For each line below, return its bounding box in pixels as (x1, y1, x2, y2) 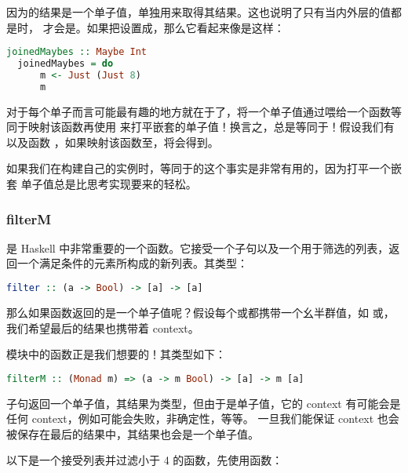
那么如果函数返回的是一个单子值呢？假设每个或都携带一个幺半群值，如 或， (6, 304, 395, 320)
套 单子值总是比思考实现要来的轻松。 (6, 176, 197, 192)
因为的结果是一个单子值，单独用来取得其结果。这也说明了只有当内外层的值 (6, 4, 391, 20)
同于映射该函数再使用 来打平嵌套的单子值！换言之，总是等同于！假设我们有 (6, 118, 395, 135)
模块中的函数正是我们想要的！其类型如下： (6, 346, 226, 362)
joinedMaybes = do (17, 58, 114, 70)
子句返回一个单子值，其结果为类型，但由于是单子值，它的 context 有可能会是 (6, 395, 401, 411)
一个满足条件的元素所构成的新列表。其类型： (16, 255, 248, 271)
